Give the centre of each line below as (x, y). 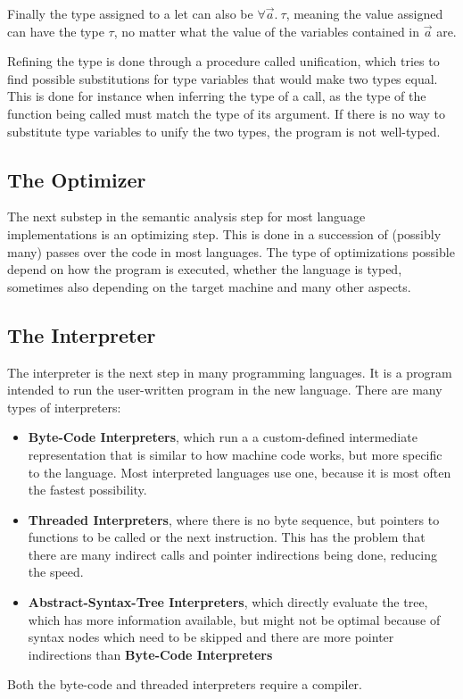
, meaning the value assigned (364, 13)
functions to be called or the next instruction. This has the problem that (227, 537)
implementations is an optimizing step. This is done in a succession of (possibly (224, 233)
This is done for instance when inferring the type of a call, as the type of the (217, 96)
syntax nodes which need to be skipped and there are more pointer (211, 637)
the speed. (56, 572)
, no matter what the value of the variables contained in (267, 31)
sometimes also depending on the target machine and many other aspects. (209, 286)
